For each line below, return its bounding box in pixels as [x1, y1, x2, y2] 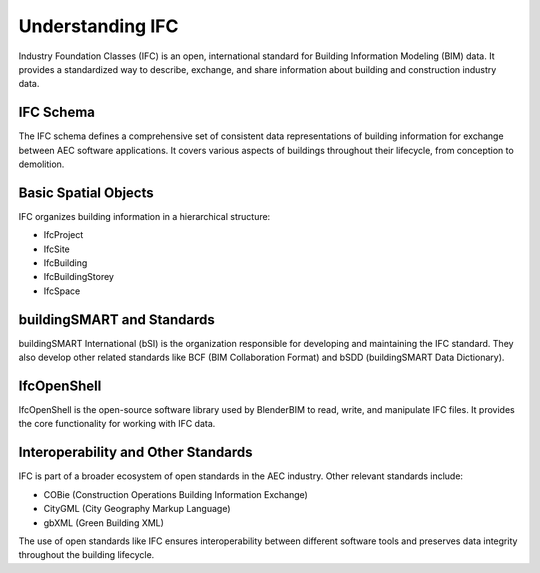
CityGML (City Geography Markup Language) [43, 503, 231, 515]
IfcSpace [43, 285, 81, 297]
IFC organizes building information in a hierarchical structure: [18, 210, 271, 222]
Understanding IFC [18, 15, 179, 37]
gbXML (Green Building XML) [43, 516, 165, 529]
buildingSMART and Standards [18, 311, 215, 328]
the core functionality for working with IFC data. [18, 418, 216, 430]
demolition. [18, 158, 65, 170]
